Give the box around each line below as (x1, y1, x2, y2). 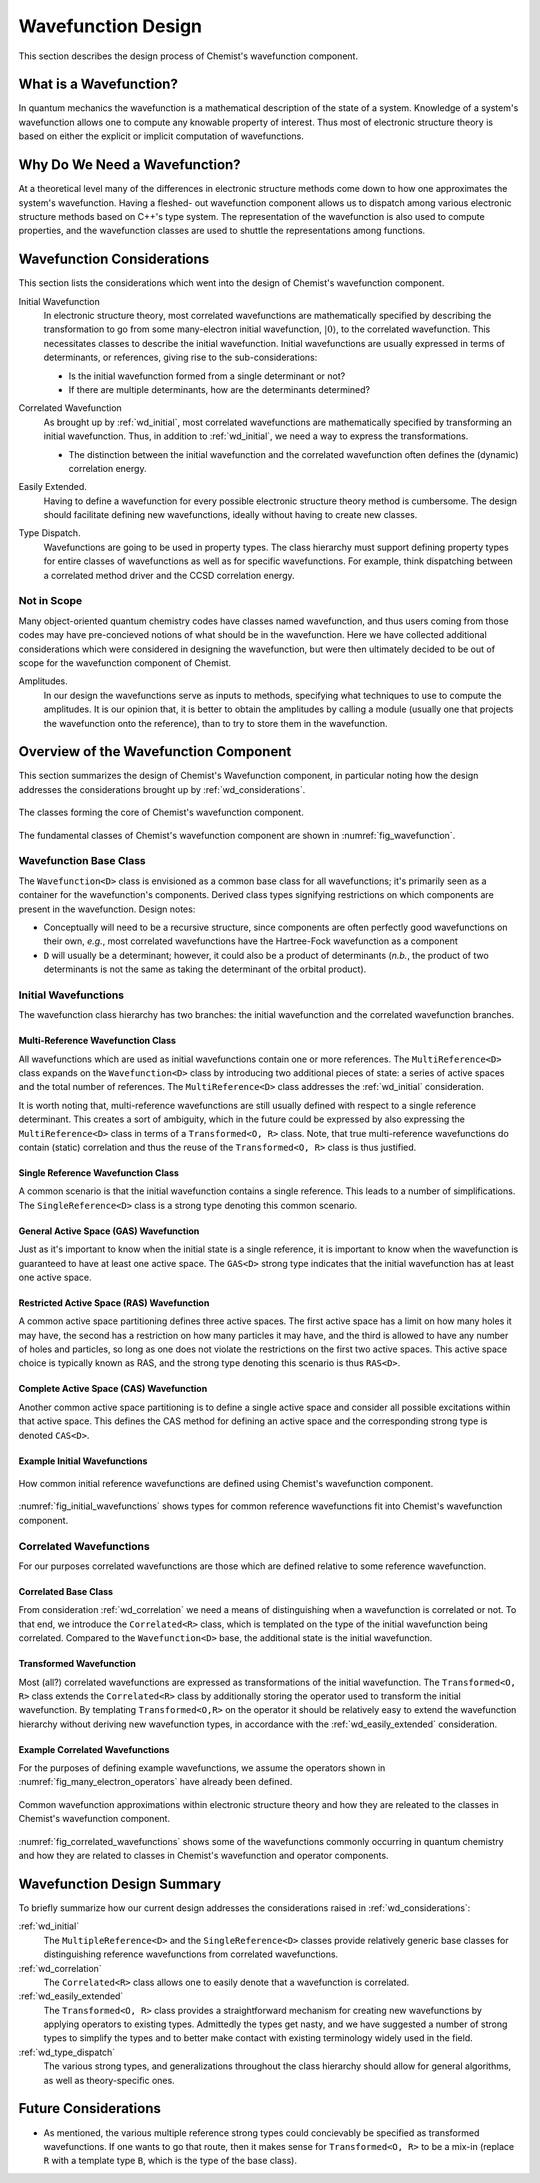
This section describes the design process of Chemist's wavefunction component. (18, 50, 359, 62)
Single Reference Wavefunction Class (18, 1166, 180, 1179)
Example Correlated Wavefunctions (18, 1743, 170, 1755)
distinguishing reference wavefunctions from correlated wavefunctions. (43, 1948, 339, 1960)
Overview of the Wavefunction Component (18, 743, 292, 760)
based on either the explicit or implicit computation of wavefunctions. (18, 130, 305, 142)
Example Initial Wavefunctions (18, 1455, 148, 1467)
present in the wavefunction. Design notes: (18, 903, 196, 915)
